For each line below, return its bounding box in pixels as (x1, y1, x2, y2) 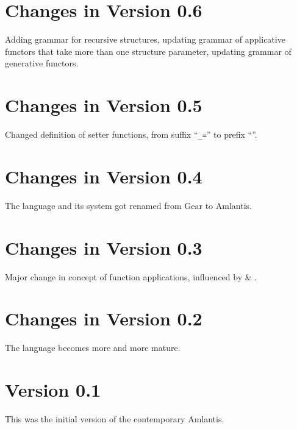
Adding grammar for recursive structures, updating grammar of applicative (5, 33, 285, 46)
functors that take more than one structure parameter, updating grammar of (5, 44, 292, 57)
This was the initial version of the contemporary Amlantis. (5, 412, 224, 425)
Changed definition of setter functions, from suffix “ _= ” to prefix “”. (5, 128, 257, 141)
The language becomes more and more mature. (5, 341, 181, 354)
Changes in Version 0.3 (5, 235, 202, 260)
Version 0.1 (5, 377, 101, 402)
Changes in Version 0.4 (5, 163, 202, 188)
